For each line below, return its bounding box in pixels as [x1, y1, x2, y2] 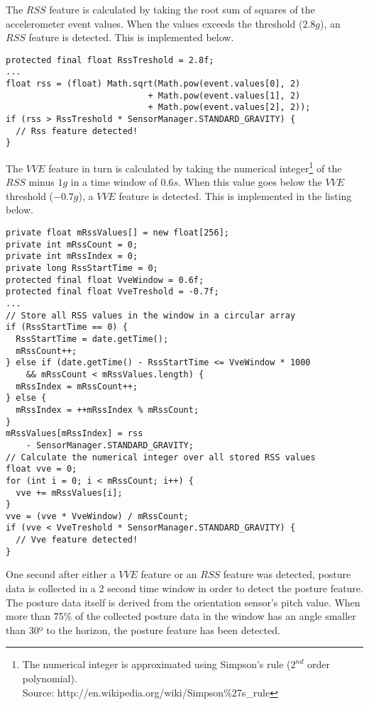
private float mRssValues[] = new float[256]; [6, 228, 229, 238]
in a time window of [70, 174, 158, 189]
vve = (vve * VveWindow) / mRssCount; [6, 511, 189, 521]
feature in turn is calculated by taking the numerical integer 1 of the [48, 159, 342, 175]
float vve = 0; [6, 464, 77, 474]
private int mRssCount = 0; [6, 239, 138, 250]
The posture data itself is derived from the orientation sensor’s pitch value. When [6, 594, 360, 609]
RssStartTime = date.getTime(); [16, 333, 169, 344]
